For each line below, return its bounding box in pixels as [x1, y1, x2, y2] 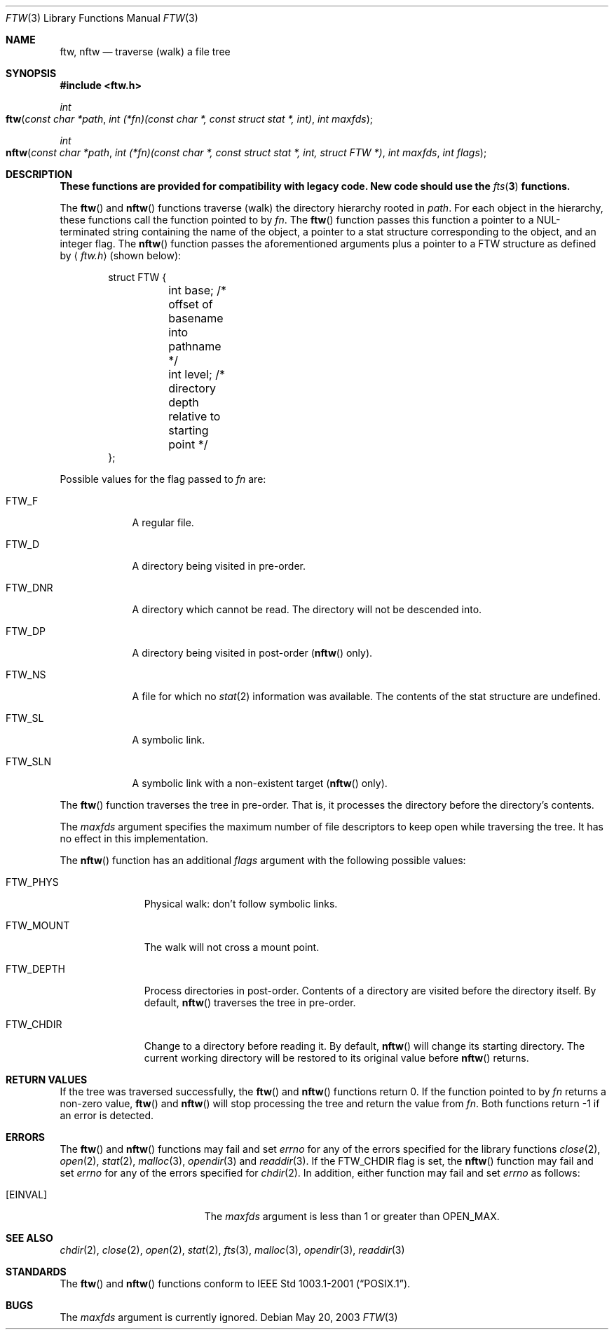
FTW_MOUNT [6, 919, 70, 931]
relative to [168, 409, 221, 423]
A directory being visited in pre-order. [132, 560, 306, 572]
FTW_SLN [6, 755, 51, 767]
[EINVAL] [6, 1189, 48, 1200]
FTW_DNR [6, 582, 53, 594]
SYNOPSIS [6, 67, 57, 79]
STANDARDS [6, 1266, 67, 1278]
